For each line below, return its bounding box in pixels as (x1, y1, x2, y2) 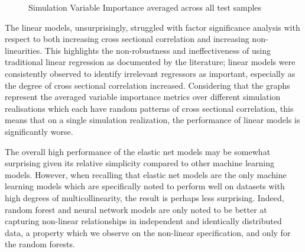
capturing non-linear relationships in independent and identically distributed (5, 215, 282, 227)
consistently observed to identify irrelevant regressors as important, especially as (5, 67, 296, 79)
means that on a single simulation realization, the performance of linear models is (5, 114, 300, 126)
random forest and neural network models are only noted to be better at (5, 203, 267, 215)
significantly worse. (5, 125, 73, 137)
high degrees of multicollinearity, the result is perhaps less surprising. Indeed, (5, 191, 284, 203)
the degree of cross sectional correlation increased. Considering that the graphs (5, 79, 290, 91)
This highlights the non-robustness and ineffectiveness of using (44, 44, 271, 56)
